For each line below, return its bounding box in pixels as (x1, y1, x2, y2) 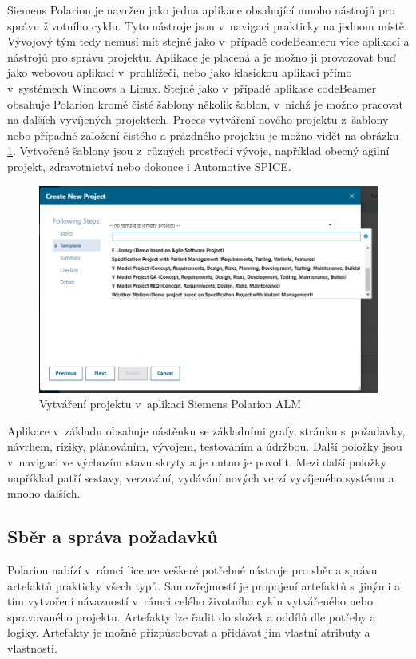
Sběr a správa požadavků (7, 524, 218, 549)
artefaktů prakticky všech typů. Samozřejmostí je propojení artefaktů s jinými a (7, 577, 401, 593)
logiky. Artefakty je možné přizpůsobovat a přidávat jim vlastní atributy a (7, 624, 370, 641)
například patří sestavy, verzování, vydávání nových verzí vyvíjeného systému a (7, 469, 394, 486)
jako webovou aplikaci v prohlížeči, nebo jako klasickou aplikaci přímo (7, 64, 352, 81)
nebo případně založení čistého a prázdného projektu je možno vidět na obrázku (7, 126, 399, 143)
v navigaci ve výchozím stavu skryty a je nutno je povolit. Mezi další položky (7, 454, 387, 470)
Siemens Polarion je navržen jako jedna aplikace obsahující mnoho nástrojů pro (7, 2, 395, 18)
